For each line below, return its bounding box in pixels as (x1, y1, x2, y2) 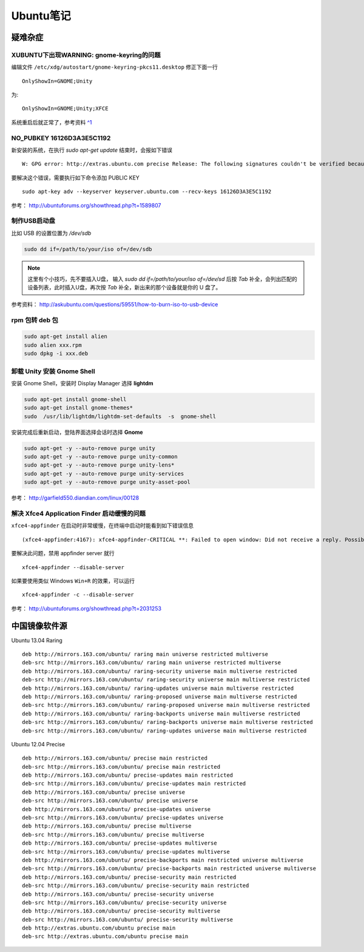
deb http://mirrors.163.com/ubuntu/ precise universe (22, 789, 185, 795)
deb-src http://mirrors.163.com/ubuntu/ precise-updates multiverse (22, 848, 230, 855)
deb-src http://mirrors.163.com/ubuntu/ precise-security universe (22, 899, 227, 906)
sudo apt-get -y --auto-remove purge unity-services (24, 470, 184, 477)
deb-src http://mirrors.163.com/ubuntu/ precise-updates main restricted (22, 780, 246, 787)
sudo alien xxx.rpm (24, 342, 82, 348)
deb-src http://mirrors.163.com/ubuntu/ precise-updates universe (22, 814, 224, 822)
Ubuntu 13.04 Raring (11, 636, 63, 644)
